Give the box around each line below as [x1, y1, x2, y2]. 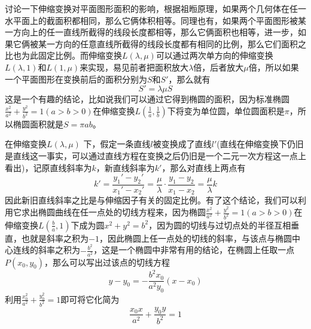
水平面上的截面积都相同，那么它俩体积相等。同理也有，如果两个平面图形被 [5, 14, 298, 26]
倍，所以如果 [248, 60, 299, 73]
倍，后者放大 [193, 60, 244, 73]
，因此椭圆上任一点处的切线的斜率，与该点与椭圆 [99, 231, 292, 244]
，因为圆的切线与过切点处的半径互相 [148, 218, 291, 231]
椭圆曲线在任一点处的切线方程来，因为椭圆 [38, 206, 206, 218]
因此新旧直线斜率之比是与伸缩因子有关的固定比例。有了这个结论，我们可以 [5, 194, 298, 206]
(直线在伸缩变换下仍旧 [217, 138, 304, 150]
